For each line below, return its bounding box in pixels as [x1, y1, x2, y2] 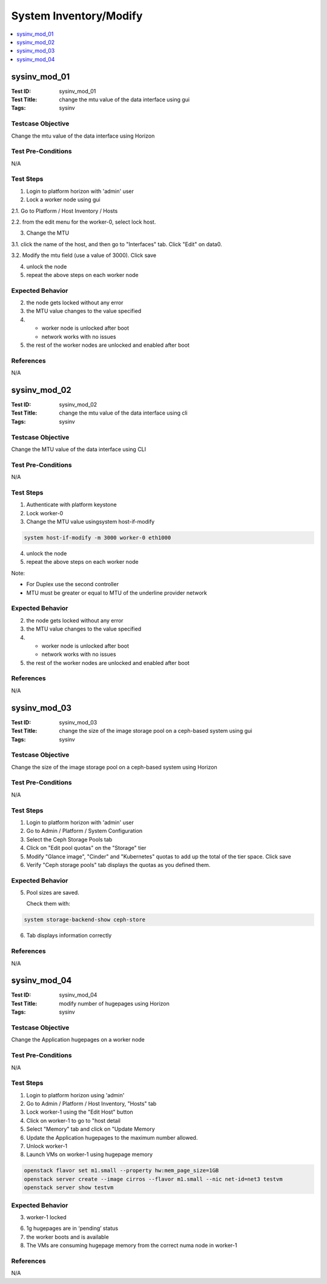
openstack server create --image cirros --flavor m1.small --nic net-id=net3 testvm [24, 1175, 283, 1182]
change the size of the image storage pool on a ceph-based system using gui [59, 727, 253, 735]
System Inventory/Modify [11, 9, 143, 22]
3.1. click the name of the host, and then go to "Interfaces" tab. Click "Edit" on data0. [11, 240, 222, 248]
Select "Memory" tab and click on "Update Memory [26, 1125, 155, 1133]
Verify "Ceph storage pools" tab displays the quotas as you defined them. [26, 861, 211, 868]
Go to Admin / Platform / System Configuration [26, 828, 143, 835]
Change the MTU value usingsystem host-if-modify [26, 518, 155, 526]
